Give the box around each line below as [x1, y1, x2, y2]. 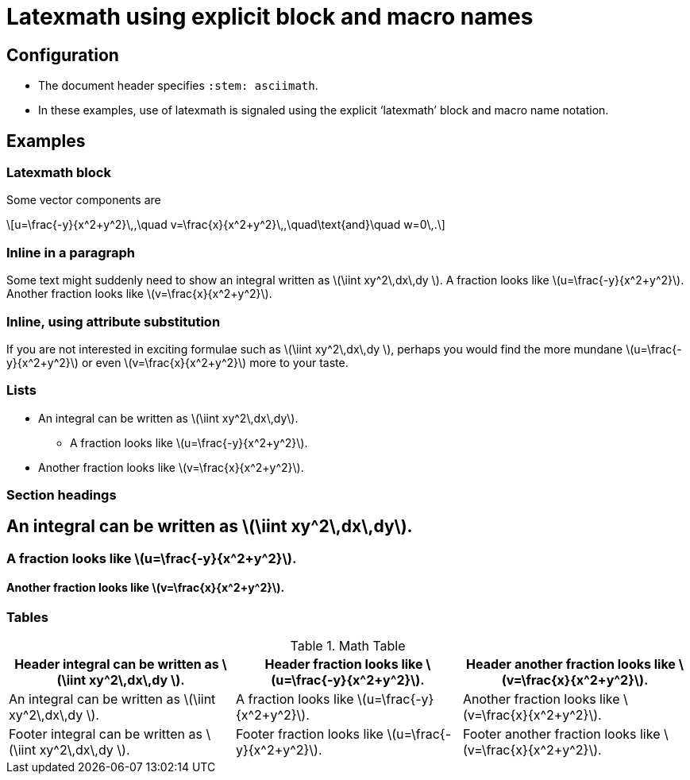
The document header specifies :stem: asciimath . [38, 79, 318, 93]
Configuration [6, 44, 119, 65]
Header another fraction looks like [466, 656, 676, 673]
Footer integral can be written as [9, 726, 202, 743]
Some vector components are [6, 193, 161, 207]
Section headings [6, 487, 117, 504]
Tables [6, 609, 48, 626]
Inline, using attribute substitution [6, 313, 221, 330]
